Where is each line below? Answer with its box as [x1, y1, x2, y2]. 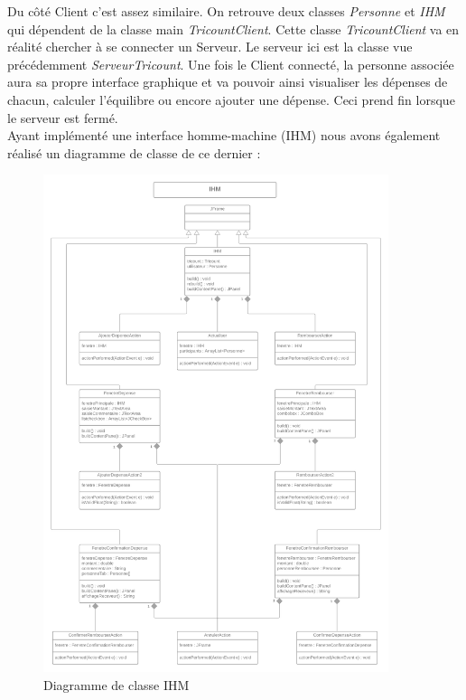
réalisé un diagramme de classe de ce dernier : [7, 143, 261, 162]
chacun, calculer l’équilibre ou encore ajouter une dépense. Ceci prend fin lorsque [7, 90, 455, 109]
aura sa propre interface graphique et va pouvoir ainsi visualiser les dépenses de [7, 72, 448, 91]
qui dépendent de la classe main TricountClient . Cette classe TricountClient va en [7, 19, 460, 38]
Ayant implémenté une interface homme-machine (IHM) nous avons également [7, 126, 441, 145]
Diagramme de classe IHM [43, 675, 190, 694]
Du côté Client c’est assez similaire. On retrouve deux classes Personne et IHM [7, 2, 445, 20]
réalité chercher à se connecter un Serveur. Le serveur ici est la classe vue [7, 37, 413, 56]
